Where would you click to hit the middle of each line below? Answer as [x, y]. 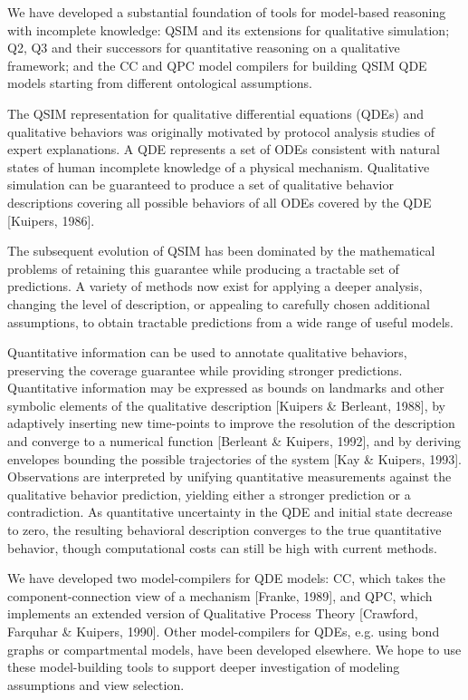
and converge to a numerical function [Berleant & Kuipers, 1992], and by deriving [234, 441]
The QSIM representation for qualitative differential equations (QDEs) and [216, 113]
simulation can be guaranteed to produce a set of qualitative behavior [201, 185]
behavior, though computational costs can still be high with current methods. [222, 547]
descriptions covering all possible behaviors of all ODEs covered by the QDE [220, 202]
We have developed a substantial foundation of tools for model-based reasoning [227, 12]
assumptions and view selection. [96, 684]
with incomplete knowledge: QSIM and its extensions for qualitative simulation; [229, 29]
